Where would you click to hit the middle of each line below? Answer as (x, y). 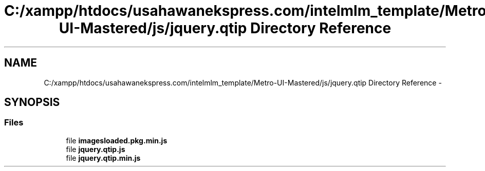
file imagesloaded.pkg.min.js (117, 140)
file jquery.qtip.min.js (103, 158)
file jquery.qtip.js (96, 149)
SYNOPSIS (32, 102)
